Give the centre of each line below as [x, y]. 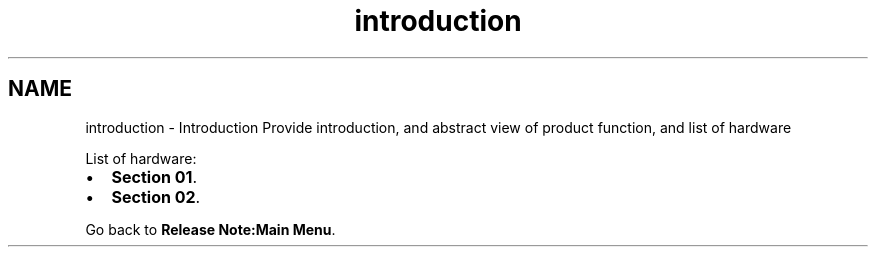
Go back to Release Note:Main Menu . [210, 229]
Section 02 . [156, 196]
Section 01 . [154, 176]
